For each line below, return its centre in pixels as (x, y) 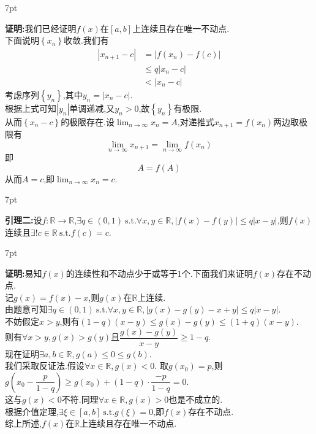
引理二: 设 (24, 219)
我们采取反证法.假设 (45, 366)
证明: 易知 (24, 273)
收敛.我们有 (86, 40)
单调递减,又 (92, 108)
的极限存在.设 (88, 121)
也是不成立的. (196, 399)
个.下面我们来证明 (217, 273)
